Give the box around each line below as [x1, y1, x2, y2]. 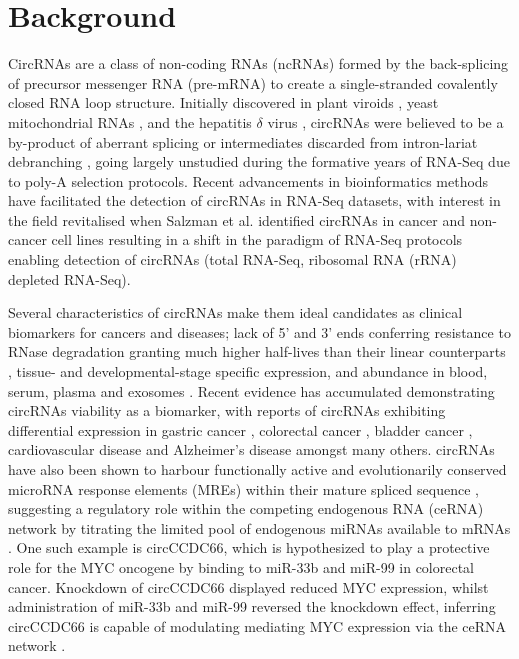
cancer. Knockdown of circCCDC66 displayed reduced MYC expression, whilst [8, 576, 489, 597]
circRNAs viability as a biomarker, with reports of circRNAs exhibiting [8, 400, 446, 421]
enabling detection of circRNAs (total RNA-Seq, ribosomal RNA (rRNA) [8, 249, 457, 270]
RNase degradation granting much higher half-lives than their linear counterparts [8, 341, 506, 362]
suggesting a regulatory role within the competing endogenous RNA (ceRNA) [8, 498, 484, 519]
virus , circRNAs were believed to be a [267, 111, 504, 132]
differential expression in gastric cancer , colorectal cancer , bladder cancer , [8, 419, 473, 440]
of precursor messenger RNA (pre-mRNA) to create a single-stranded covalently [8, 72, 498, 93]
